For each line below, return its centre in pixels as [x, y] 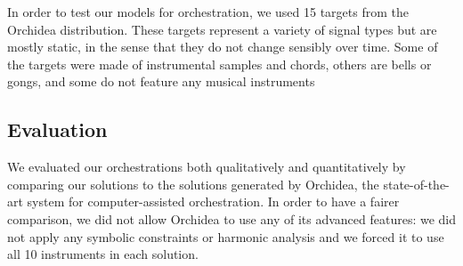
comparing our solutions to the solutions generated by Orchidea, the [193, 184]
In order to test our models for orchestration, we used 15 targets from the [208, 12]
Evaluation [57, 129]
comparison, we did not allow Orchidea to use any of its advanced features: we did [232, 218]
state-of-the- [416, 184]
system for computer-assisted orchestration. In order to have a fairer [213, 202]
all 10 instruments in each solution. [103, 254]
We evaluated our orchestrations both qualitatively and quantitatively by [207, 167]
